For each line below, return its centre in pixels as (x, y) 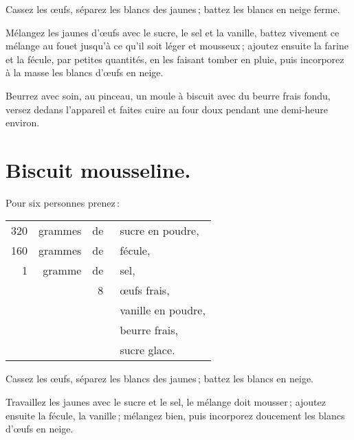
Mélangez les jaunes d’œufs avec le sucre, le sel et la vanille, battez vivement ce (173, 32)
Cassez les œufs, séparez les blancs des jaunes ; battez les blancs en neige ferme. (173, 9)
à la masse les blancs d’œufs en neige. (85, 72)
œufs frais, (145, 290)
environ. (23, 123)
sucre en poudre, (159, 231)
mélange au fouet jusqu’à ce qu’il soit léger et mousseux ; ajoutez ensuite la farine (177, 46)
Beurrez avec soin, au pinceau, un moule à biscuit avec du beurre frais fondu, (168, 95)
